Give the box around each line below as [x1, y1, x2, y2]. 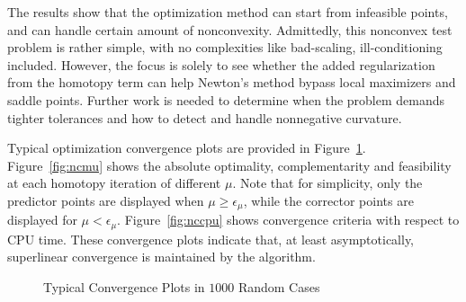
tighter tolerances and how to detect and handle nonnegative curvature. [7, 108, 402, 127]
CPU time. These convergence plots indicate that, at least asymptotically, [7, 229, 415, 248]
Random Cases [237, 278, 320, 297]
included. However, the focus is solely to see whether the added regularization [7, 55, 435, 74]
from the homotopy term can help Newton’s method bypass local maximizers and [7, 73, 456, 92]
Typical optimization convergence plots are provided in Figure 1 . [7, 138, 366, 157]
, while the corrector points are [243, 191, 414, 209]
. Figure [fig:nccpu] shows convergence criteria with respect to [117, 210, 460, 229]
